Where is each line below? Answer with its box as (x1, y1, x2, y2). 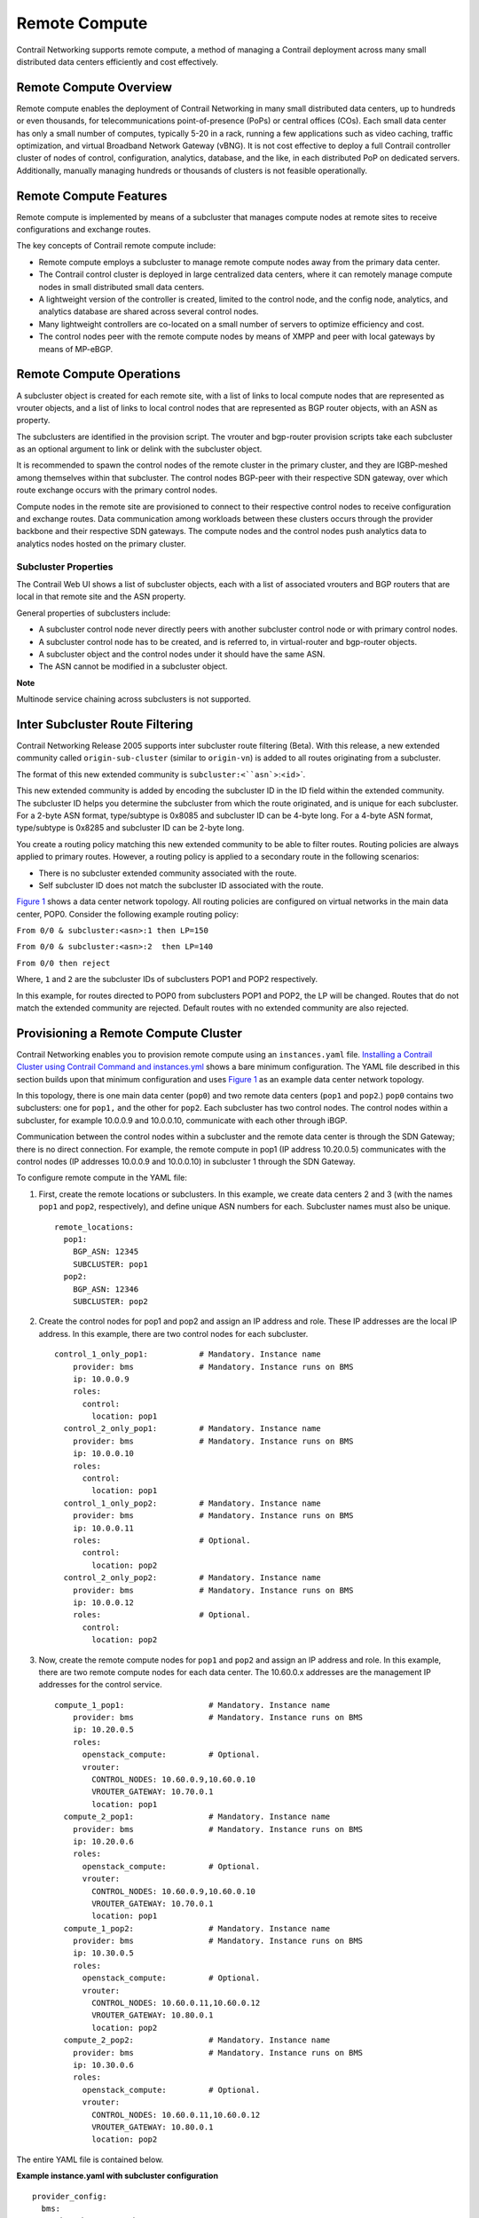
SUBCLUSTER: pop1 (72, 1259, 148, 1269)
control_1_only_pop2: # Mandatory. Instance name (63, 1498, 321, 1508)
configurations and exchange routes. (16, 224, 151, 235)
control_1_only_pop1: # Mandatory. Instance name (54, 1349, 321, 1359)
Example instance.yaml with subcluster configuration (16, 2170, 219, 2182)
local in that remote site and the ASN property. (16, 591, 186, 602)
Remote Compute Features (16, 188, 168, 203)
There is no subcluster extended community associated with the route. (38, 868, 297, 878)
